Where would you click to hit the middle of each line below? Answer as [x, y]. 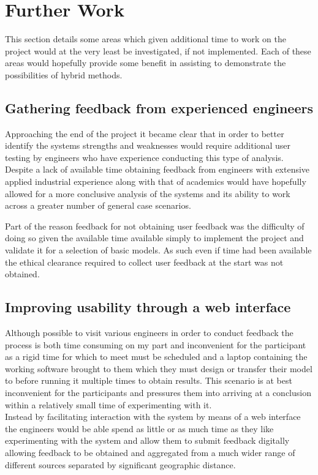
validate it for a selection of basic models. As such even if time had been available [158, 250]
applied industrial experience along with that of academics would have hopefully [156, 181]
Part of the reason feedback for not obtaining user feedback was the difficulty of [155, 226]
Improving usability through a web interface [148, 307]
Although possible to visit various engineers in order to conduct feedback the [149, 333]
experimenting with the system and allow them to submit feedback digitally [147, 440]
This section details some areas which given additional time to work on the [146, 39]
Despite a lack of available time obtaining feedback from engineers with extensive [157, 169]
